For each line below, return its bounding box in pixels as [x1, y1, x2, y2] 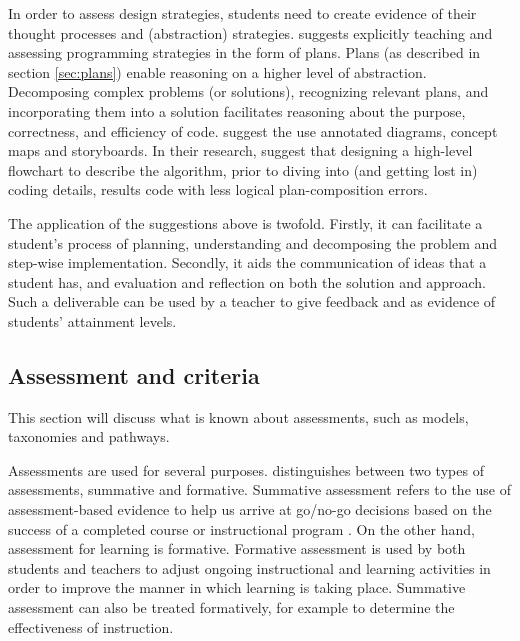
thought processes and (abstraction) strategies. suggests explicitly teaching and [8, 22, 493, 43]
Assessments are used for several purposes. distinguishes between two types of [8, 459, 484, 480]
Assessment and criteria [8, 359, 260, 390]
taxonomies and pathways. [8, 426, 170, 447]
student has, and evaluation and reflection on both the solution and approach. [8, 271, 486, 292]
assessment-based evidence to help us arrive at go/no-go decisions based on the [8, 499, 492, 520]
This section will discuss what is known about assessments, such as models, [8, 406, 469, 427]
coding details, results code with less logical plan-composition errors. [8, 179, 428, 200]
